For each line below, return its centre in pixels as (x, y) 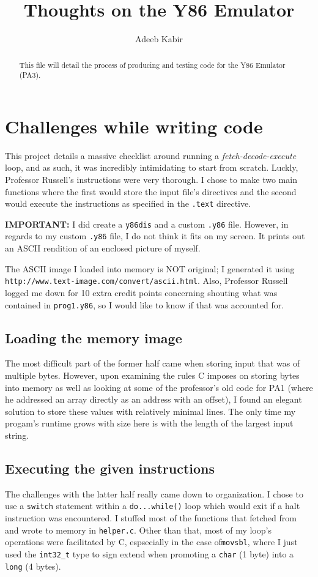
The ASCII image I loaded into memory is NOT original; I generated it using (150, 268)
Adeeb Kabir (159, 39)
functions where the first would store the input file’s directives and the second (151, 191)
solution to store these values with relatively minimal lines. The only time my (150, 411)
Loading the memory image (94, 337)
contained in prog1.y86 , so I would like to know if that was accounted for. (145, 304)
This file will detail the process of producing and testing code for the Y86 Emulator (152, 65)
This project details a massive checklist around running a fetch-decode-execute (151, 155)
